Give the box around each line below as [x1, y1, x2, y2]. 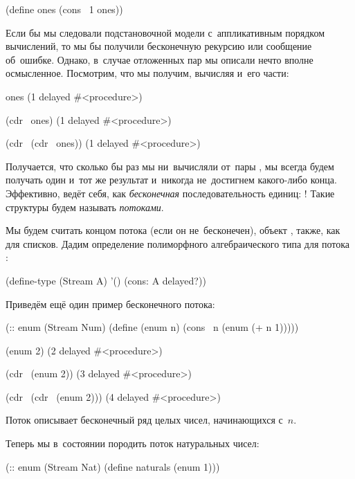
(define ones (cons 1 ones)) [6, 2, 123, 16]
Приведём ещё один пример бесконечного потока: [6, 296, 215, 311]
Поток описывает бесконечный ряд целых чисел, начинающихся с [6, 413, 283, 427]
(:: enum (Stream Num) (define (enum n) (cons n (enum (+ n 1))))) [6, 320, 299, 334]
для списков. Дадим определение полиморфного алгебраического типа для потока [6, 236, 350, 251]
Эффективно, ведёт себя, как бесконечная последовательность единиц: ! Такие [6, 186, 335, 200]
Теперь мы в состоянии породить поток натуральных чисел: [6, 436, 260, 451]
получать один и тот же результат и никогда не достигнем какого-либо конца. [6, 172, 337, 187]
